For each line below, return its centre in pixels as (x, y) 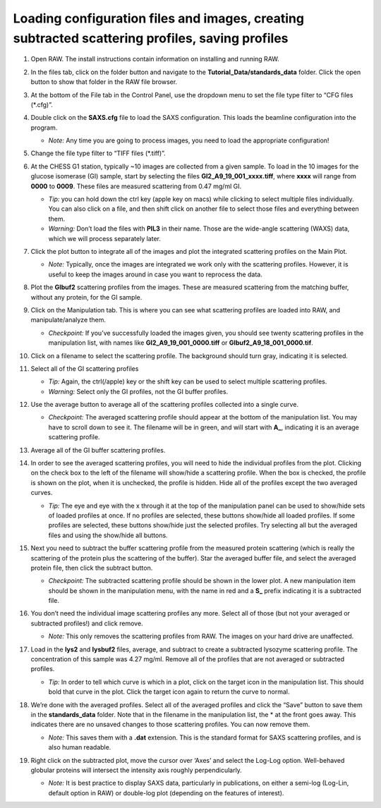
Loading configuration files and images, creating (159, 18)
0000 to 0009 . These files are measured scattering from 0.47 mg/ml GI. (136, 186)
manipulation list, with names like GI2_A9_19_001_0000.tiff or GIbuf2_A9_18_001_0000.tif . (181, 343)
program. (44, 128)
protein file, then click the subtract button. (92, 568)
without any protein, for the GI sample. (86, 297)
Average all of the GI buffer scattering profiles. (98, 450)
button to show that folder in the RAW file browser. (104, 82)
